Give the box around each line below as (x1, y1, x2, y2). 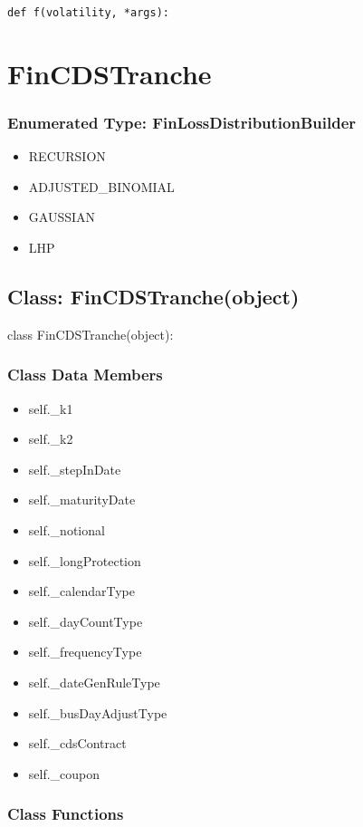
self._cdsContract (28, 734, 127, 753)
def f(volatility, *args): (7, 6, 169, 19)
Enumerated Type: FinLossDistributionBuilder (7, 111, 357, 133)
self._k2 (28, 429, 73, 448)
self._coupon (28, 764, 100, 783)
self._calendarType (28, 582, 135, 601)
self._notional (28, 521, 105, 540)
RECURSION (28, 147, 106, 166)
